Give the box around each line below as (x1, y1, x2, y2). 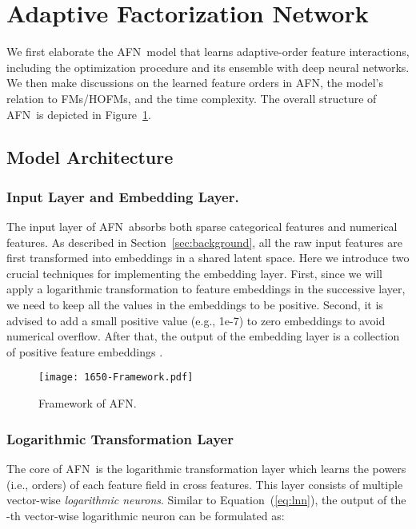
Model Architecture (6, 145, 174, 169)
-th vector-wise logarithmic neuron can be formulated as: (6, 507, 285, 523)
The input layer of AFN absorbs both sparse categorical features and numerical (6, 218, 398, 235)
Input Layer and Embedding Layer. (6, 186, 239, 206)
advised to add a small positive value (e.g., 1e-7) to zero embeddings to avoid (6, 312, 386, 328)
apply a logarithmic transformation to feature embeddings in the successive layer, (6, 280, 406, 297)
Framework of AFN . (38, 395, 137, 412)
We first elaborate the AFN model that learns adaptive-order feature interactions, (6, 43, 410, 60)
